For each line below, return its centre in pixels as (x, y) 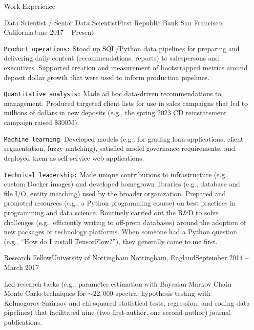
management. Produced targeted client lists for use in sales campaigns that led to (126, 103)
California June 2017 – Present (49, 32)
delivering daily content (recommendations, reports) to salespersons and (112, 58)
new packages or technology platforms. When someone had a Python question (121, 232)
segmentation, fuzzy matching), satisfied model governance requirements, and (120, 148)
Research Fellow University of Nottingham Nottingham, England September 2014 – (127, 258)
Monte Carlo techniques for (45, 293)
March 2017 (21, 267)
